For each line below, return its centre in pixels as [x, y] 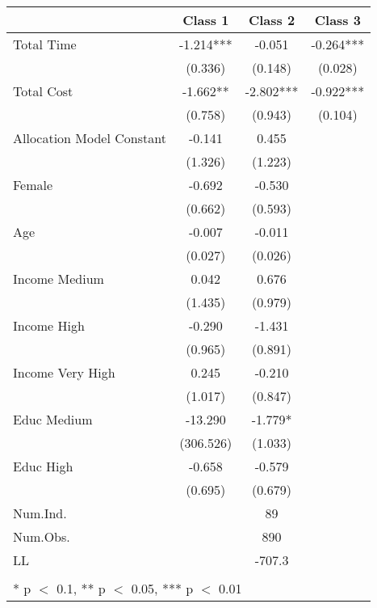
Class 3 [337, 20]
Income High [49, 325]
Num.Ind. [40, 513]
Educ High [43, 466]
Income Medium [59, 279]
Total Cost [43, 91]
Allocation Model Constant [90, 138]
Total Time [45, 44]
